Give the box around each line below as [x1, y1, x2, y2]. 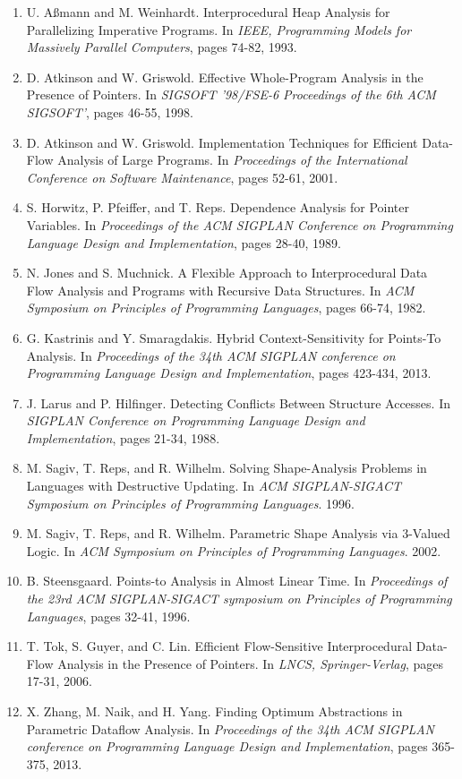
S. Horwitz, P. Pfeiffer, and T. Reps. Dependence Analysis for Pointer [26, 198, 410, 217]
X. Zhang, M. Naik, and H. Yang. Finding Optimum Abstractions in [26, 702, 403, 720]
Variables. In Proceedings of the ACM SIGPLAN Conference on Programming [26, 215, 453, 234]
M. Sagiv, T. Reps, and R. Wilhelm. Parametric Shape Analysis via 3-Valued [26, 524, 450, 543]
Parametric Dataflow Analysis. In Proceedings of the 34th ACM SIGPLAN [26, 719, 434, 738]
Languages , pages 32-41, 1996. [26, 606, 191, 625]
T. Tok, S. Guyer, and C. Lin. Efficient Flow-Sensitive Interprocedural [26, 637, 413, 655]
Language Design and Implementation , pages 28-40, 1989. [26, 233, 341, 252]
